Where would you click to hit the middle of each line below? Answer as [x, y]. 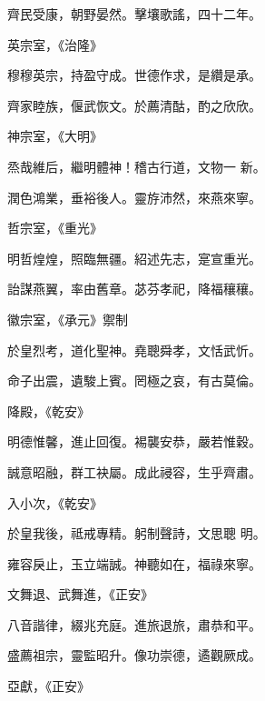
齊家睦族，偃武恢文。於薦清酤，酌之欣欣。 [134, 105]
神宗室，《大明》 [55, 136]
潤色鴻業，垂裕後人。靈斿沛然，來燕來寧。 [134, 197]
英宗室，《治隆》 [55, 44]
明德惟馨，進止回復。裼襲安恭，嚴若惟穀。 [134, 441]
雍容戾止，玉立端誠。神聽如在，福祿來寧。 [134, 563]
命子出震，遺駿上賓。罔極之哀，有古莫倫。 [134, 381]
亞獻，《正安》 [49, 686]
